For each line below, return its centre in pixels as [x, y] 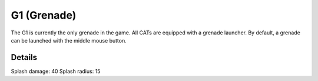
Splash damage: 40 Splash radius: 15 [56, 71]
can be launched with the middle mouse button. [69, 40]
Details [24, 57]
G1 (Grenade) [44, 15]
